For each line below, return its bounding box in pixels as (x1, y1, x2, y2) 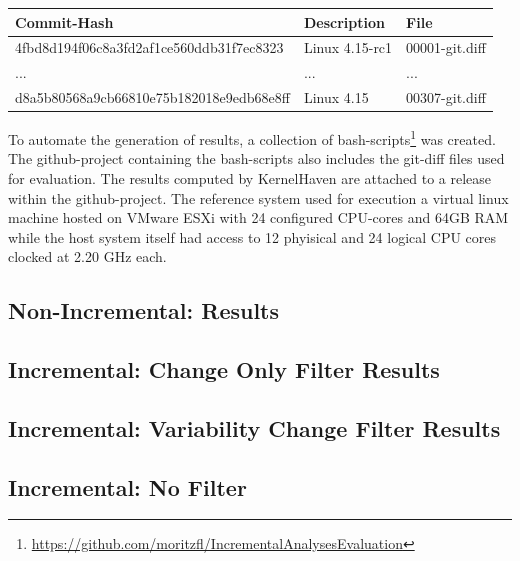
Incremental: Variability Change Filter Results (8, 412, 501, 443)
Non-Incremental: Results (8, 295, 280, 326)
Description (303, 11, 385, 32)
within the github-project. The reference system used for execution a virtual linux (8, 187, 509, 208)
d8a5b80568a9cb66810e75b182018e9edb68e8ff (15, 87, 290, 108)
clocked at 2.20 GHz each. (8, 246, 167, 267)
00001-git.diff (406, 37, 486, 58)
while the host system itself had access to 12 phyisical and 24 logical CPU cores (8, 226, 497, 247)
